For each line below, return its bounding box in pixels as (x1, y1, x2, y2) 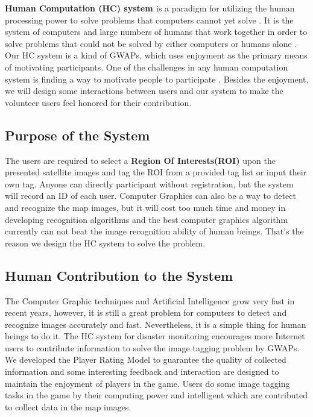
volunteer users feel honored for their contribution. (5, 96, 192, 108)
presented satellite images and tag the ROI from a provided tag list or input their (5, 166, 307, 178)
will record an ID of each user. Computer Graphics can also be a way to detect (5, 189, 296, 202)
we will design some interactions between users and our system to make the (5, 84, 283, 97)
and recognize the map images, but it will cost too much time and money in (5, 201, 286, 213)
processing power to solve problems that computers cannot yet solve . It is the (5, 13, 294, 26)
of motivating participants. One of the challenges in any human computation (5, 60, 288, 73)
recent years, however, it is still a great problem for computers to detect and (5, 306, 287, 319)
